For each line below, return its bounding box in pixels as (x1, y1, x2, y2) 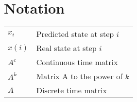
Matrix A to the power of (36, 70, 123, 82)
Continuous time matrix (36, 56, 118, 68)
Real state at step (36, 42, 97, 54)
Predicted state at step (36, 28, 114, 40)
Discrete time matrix (36, 85, 107, 96)
